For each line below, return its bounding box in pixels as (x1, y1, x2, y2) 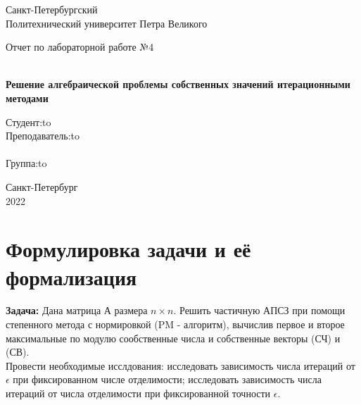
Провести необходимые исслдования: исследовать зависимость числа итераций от (6, 358, 355, 373)
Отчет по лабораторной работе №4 (6, 39, 154, 54)
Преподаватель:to (6, 128, 80, 143)
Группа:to (6, 156, 47, 170)
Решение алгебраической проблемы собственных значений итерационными (6, 77, 350, 92)
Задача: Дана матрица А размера (6, 303, 148, 318)
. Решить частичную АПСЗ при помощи (173, 303, 346, 318)
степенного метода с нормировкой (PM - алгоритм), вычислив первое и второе (6, 317, 345, 332)
